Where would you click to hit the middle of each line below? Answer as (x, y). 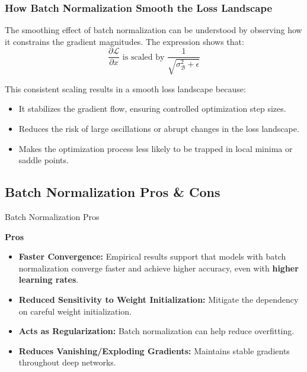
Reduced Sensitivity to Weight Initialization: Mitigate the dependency (159, 299)
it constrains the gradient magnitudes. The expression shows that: (124, 41)
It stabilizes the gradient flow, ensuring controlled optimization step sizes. (152, 109)
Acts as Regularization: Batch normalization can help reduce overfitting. (156, 331)
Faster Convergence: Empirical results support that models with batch (152, 256)
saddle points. (44, 160)
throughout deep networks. (67, 362)
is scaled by (143, 57)
